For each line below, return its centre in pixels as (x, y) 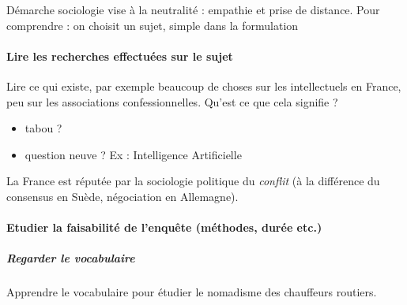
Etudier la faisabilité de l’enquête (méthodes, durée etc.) (164, 227)
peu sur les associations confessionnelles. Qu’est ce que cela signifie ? (172, 101)
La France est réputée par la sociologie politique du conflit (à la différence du (193, 181)
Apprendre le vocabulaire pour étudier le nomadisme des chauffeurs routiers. (192, 292)
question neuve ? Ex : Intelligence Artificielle (133, 154)
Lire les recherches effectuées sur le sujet (120, 56)
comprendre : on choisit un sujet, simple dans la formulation (153, 25)
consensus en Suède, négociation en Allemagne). (122, 196)
